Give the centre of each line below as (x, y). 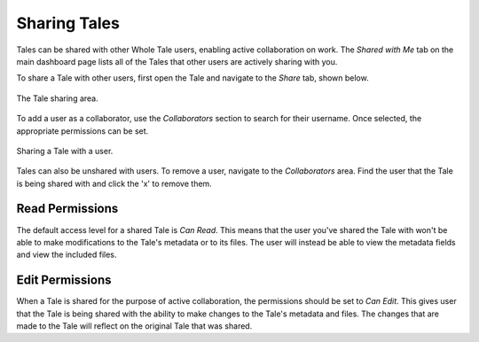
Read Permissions (67, 209)
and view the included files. (67, 255)
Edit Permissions (64, 280)
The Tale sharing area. (57, 98)
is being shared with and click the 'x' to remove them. (114, 183)
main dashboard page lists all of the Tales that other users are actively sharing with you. (177, 61)
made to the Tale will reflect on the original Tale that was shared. (134, 326)
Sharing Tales (68, 23)
